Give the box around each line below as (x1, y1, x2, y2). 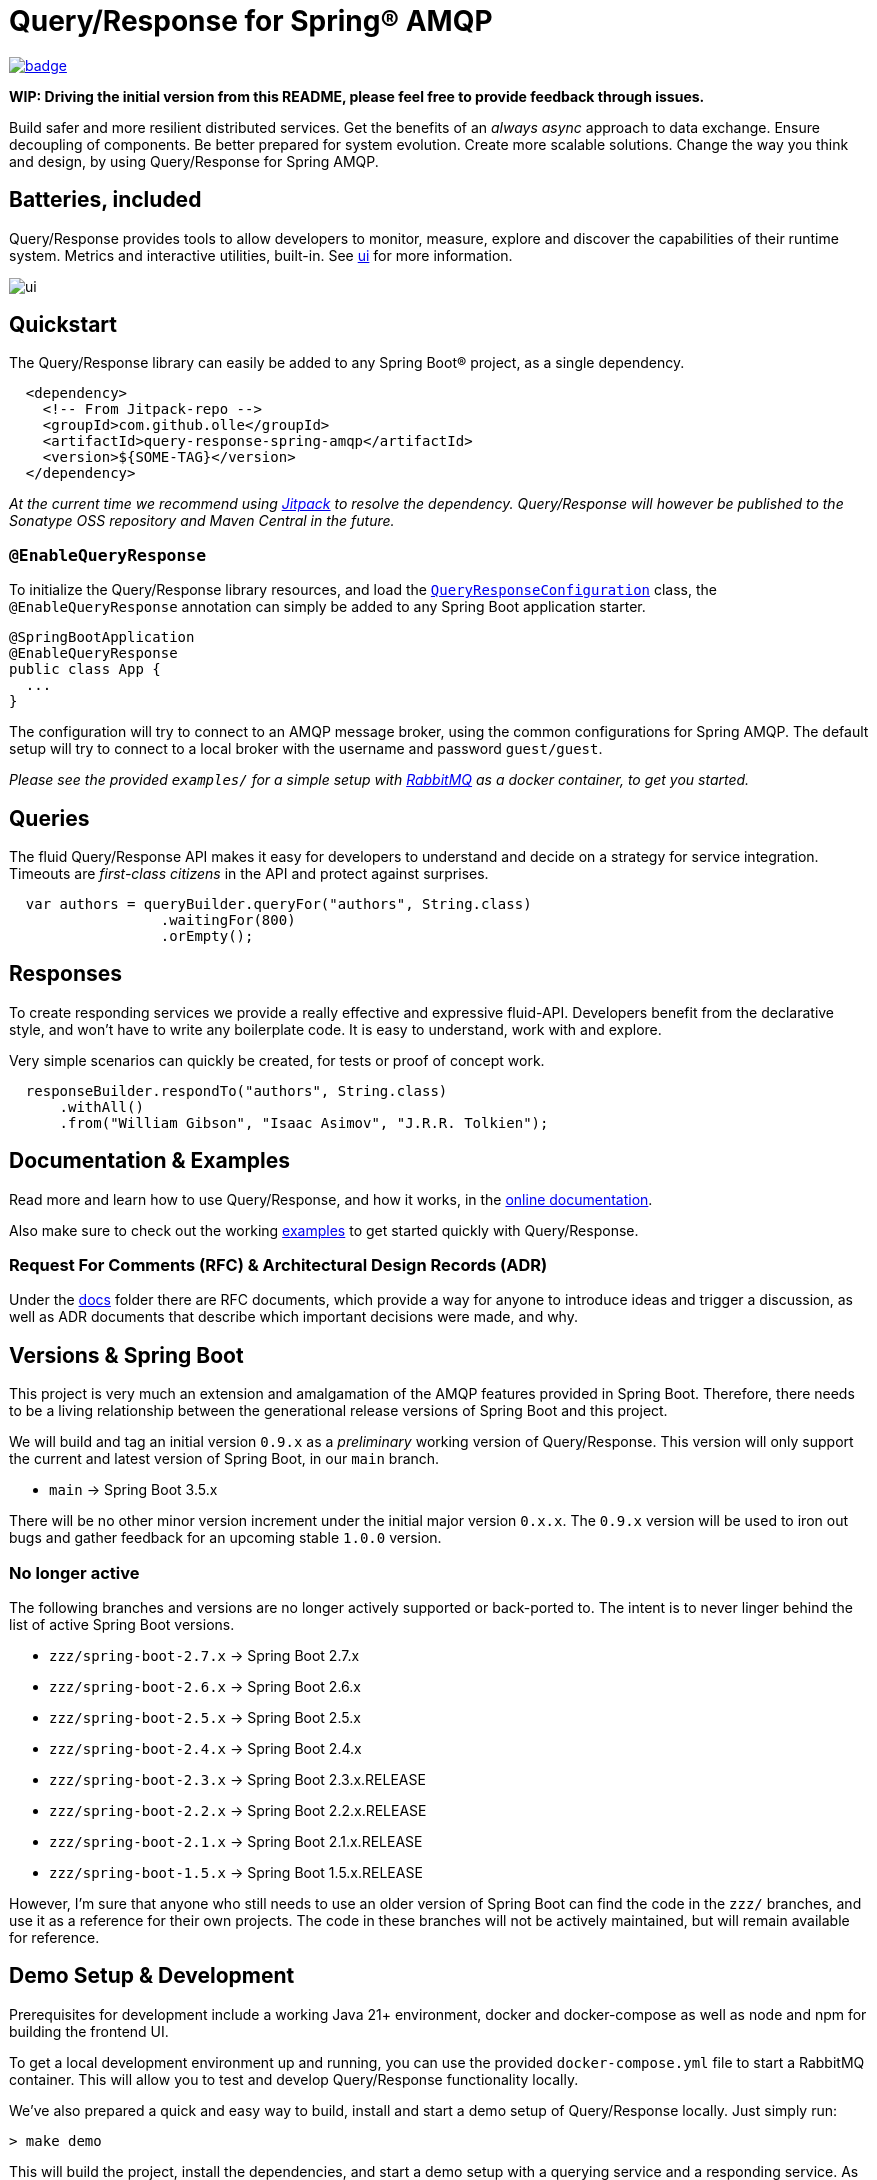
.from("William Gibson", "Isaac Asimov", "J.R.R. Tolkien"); (59, 1114, 549, 1131)
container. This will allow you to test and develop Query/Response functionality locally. (9, 2070, 579, 2088)
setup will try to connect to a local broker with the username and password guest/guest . (9, 740, 603, 758)
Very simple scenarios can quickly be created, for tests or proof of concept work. (9, 1051, 545, 1069)
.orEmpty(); (160, 928, 254, 945)
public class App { (9, 661, 161, 678)
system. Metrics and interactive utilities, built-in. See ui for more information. (9, 246, 513, 264)
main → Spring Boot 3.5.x (49, 1481, 218, 1499)
